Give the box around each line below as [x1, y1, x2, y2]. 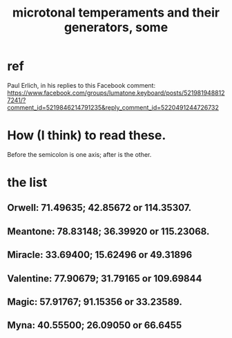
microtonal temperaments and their [12, 5, 220, 21]
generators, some [64, 19, 168, 35]
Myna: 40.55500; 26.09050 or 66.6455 [7, 319, 182, 331]
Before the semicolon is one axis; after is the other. [7, 150, 152, 158]
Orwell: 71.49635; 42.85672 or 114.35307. [7, 202, 192, 214]
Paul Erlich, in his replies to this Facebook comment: [7, 81, 156, 89]
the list [7, 175, 48, 191]
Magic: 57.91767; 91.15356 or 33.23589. [7, 296, 183, 308]
